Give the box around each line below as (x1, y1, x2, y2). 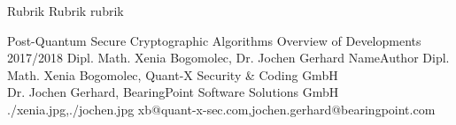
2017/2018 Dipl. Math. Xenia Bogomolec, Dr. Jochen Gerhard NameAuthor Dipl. (7, 48, 450, 67)
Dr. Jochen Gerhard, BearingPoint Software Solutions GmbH (7, 83, 339, 101)
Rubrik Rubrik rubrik (7, 2, 124, 19)
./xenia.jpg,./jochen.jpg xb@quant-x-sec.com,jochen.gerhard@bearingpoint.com (7, 99, 436, 118)
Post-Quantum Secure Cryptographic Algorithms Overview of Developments (7, 31, 421, 49)
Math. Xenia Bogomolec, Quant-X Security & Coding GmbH (7, 65, 338, 84)
